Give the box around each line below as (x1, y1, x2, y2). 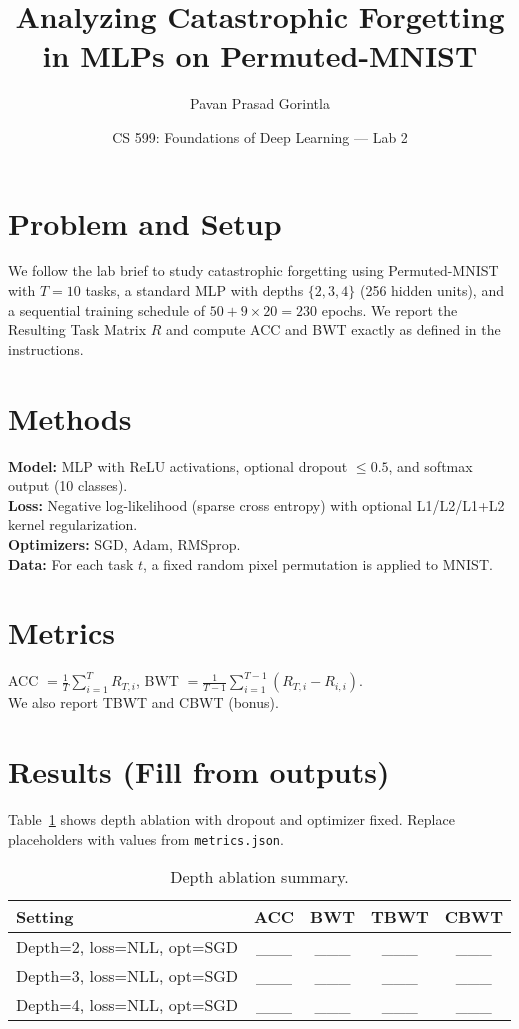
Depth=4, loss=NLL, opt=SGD (16, 993, 239, 1017)
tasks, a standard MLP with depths (85, 280, 304, 301)
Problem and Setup (8, 202, 282, 243)
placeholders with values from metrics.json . (8, 828, 284, 849)
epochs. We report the (321, 299, 458, 320)
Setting (16, 905, 74, 929)
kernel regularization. (8, 514, 138, 535)
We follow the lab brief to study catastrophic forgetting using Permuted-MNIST (8, 260, 499, 281)
